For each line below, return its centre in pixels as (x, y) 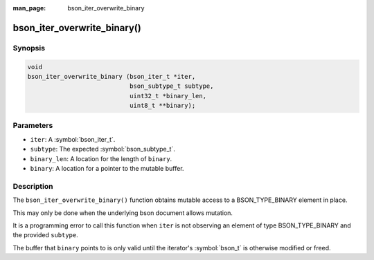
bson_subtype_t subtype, (171, 86)
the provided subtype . (46, 235)
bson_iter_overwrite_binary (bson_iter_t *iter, (112, 76)
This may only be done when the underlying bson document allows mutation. (123, 213)
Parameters (33, 126)
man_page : (29, 8)
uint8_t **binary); (162, 106)
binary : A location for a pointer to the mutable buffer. (107, 169)
